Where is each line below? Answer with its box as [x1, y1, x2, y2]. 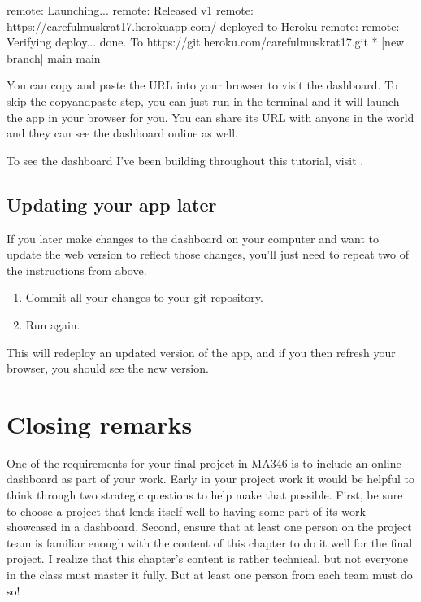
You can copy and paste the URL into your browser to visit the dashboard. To [7, 76, 398, 94]
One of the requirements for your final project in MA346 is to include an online [7, 454, 401, 471]
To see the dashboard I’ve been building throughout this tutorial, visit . [7, 151, 364, 168]
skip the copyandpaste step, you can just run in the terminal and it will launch [7, 92, 400, 109]
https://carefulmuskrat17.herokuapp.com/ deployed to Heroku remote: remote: [7, 17, 400, 34]
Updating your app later [7, 191, 217, 216]
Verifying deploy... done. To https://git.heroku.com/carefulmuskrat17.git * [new [7, 33, 405, 50]
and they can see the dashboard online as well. [7, 124, 238, 142]
